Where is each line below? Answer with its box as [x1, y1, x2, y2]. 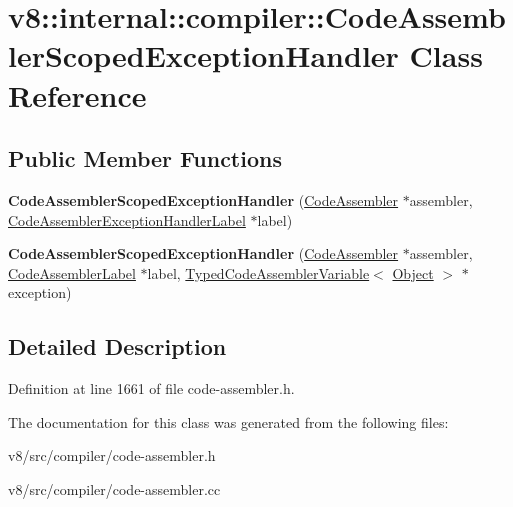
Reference [8, 74, 147, 115]
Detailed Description [8, 331, 227, 362]
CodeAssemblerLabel [8, 262, 136, 283]
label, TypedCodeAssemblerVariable [147, 262, 370, 283]
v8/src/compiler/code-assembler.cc [8, 478, 221, 499]
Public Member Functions [8, 143, 282, 174]
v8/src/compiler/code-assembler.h [8, 445, 216, 466]
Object [392, 262, 434, 283]
